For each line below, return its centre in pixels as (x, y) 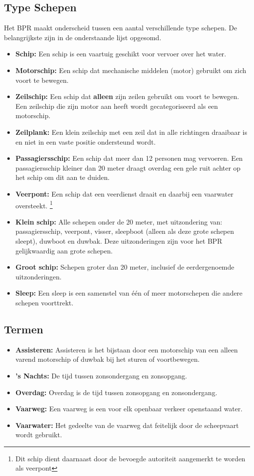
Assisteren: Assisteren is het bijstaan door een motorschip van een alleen (127, 349)
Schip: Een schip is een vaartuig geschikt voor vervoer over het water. (121, 54)
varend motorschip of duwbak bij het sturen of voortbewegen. (107, 359)
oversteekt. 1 (34, 204)
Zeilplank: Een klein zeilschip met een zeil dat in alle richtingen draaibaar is (131, 132)
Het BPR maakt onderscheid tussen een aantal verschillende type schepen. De (121, 28)
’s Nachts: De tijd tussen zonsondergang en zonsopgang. (101, 375)
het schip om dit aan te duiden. (63, 177)
